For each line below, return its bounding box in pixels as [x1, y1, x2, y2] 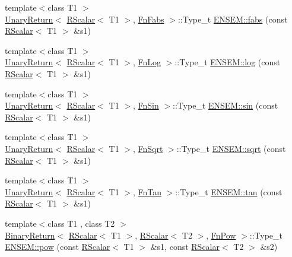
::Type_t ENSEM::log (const [174, 56, 281, 68]
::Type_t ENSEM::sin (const [173, 99, 278, 112]
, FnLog [132, 56, 161, 68]
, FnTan [132, 185, 162, 198]
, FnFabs [132, 12, 164, 25]
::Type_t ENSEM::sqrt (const [176, 142, 286, 154]
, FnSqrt [132, 142, 163, 154]
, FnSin [132, 99, 159, 112]
